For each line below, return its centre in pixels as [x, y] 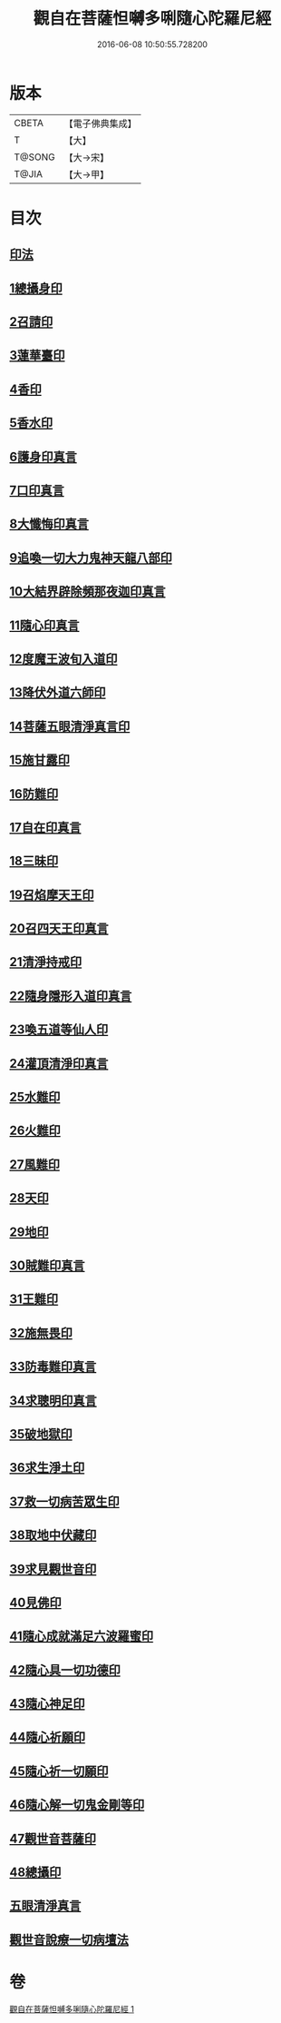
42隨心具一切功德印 [65, 1670]
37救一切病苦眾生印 [64, 1501]
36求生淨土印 [47, 1468]
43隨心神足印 [47, 1704]
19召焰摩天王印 [52, 895]
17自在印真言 [45, 827]
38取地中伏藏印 [53, 1535]
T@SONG [35, 157]
